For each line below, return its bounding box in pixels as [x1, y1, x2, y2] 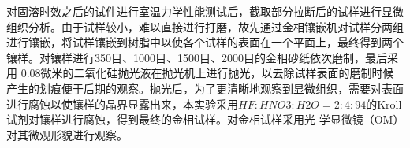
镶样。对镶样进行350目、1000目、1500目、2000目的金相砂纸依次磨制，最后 [6, 49, 387, 65]
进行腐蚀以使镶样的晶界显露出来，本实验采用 [6, 95, 238, 112]
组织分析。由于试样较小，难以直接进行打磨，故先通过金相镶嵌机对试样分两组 [6, 18, 404, 35]
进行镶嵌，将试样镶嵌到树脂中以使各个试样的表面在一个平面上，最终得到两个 [6, 34, 404, 50]
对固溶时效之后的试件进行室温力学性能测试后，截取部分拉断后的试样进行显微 [6, 3, 404, 19]
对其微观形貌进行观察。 [6, 126, 128, 142]
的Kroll [366, 95, 402, 112]
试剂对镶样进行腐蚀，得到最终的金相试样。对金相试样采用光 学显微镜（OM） [6, 111, 399, 128]
